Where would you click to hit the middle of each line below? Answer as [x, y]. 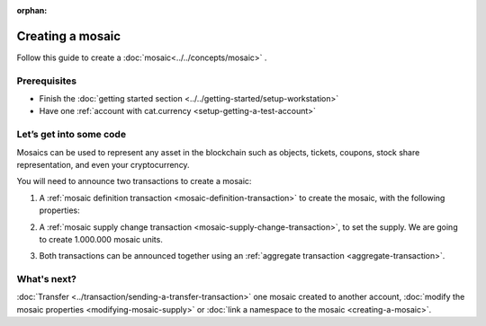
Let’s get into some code [71, 135]
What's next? [46, 279]
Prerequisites [46, 81]
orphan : [32, 10]
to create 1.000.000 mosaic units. [101, 239]
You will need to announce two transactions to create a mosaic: [134, 181]
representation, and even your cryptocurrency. [103, 164]
